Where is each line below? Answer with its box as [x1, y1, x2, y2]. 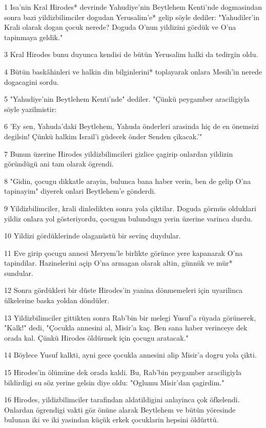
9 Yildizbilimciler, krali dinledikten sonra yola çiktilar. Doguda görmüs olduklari [4, 202, 256, 213]
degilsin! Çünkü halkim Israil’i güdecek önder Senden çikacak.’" [4, 131, 202, 141]
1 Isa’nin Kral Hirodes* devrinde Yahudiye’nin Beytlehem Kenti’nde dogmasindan [4, 2, 262, 12]
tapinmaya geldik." [4, 31, 63, 42]
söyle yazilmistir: [4, 103, 57, 114]
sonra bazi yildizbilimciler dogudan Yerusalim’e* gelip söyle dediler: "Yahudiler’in [4, 11, 260, 22]
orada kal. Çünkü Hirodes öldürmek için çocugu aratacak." [4, 332, 189, 343]
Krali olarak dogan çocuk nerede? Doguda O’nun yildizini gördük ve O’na [4, 22, 236, 32]
